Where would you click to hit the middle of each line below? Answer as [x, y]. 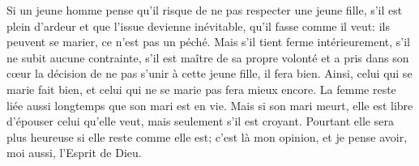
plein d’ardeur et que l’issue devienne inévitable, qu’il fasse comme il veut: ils [198, 26]
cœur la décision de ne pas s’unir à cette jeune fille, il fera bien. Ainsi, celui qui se [209, 73]
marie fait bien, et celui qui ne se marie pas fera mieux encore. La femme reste [201, 89]
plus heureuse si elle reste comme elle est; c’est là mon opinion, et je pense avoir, [207, 136]
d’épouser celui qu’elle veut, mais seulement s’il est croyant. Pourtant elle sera [200, 121]
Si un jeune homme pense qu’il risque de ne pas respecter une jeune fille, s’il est [205, 10]
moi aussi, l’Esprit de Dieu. [74, 153]
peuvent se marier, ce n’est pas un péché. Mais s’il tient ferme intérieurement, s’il [208, 42]
